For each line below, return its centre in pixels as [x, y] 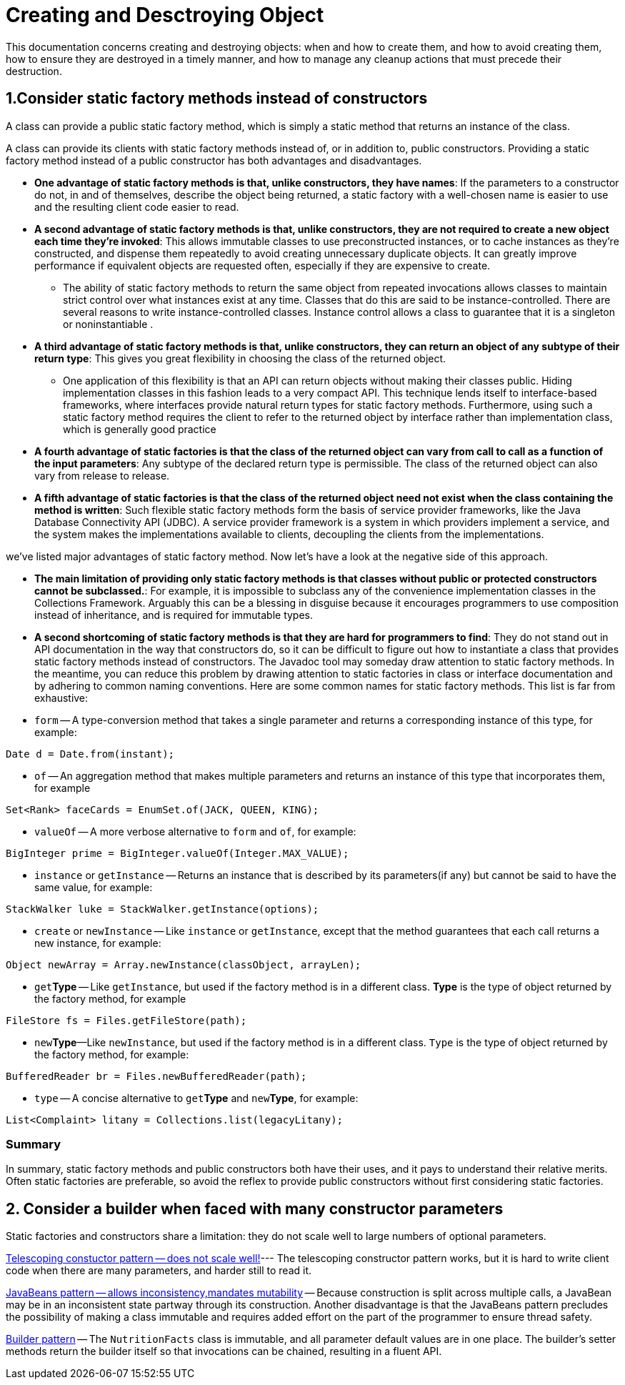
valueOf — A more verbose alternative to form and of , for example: [195, 831]
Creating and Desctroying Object [165, 15]
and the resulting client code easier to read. [137, 207]
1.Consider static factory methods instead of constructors [217, 99]
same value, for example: [94, 887]
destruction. [34, 71]
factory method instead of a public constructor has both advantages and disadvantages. [214, 160]
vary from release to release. [102, 475]
